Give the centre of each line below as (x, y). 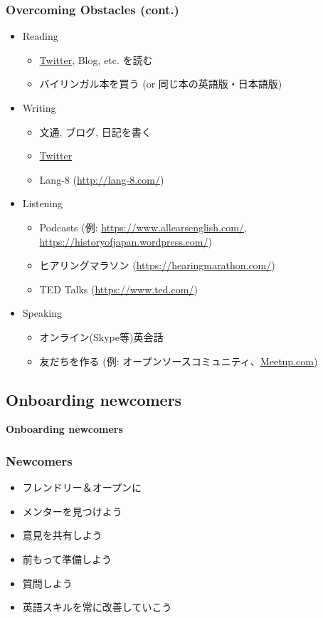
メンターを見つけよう (72, 511)
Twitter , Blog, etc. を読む (96, 59)
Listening (43, 203)
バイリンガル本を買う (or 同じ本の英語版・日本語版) (161, 84)
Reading (40, 36)
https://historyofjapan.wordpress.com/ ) (126, 241)
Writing (39, 108)
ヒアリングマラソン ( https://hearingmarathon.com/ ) (157, 265)
